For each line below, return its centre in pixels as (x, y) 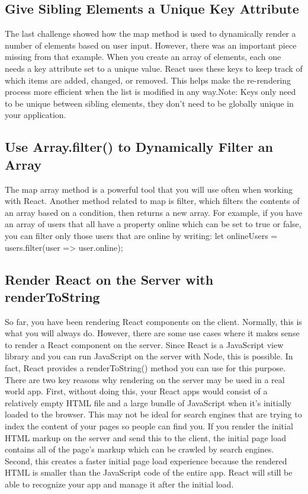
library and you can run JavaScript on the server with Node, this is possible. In (149, 356)
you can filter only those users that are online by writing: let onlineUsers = (141, 235)
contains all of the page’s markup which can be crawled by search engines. (139, 449)
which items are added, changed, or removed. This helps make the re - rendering (148, 80)
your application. (36, 115)
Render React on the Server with (109, 279)
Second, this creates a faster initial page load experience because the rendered (146, 460)
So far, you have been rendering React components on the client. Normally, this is (153, 321)
